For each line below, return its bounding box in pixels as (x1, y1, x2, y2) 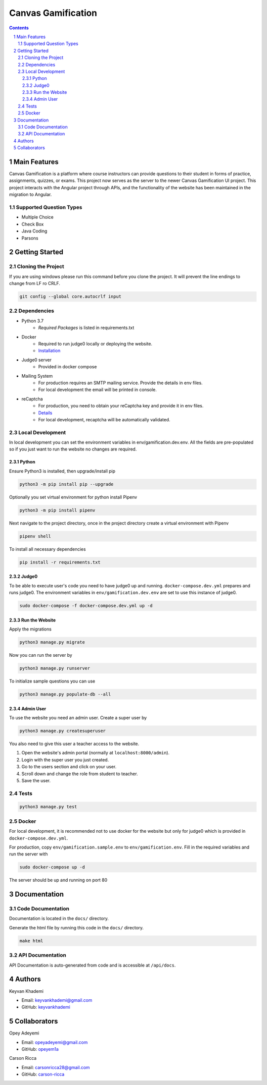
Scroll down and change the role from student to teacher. (21, 771, 138, 777)
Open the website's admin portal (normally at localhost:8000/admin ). (21, 750, 170, 756)
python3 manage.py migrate (19, 639, 85, 645)
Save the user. (21, 777, 51, 783)
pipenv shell (19, 533, 51, 539)
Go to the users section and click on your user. (21, 764, 117, 770)
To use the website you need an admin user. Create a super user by (9, 714, 147, 721)
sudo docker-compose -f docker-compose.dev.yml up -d (19, 603, 153, 609)
